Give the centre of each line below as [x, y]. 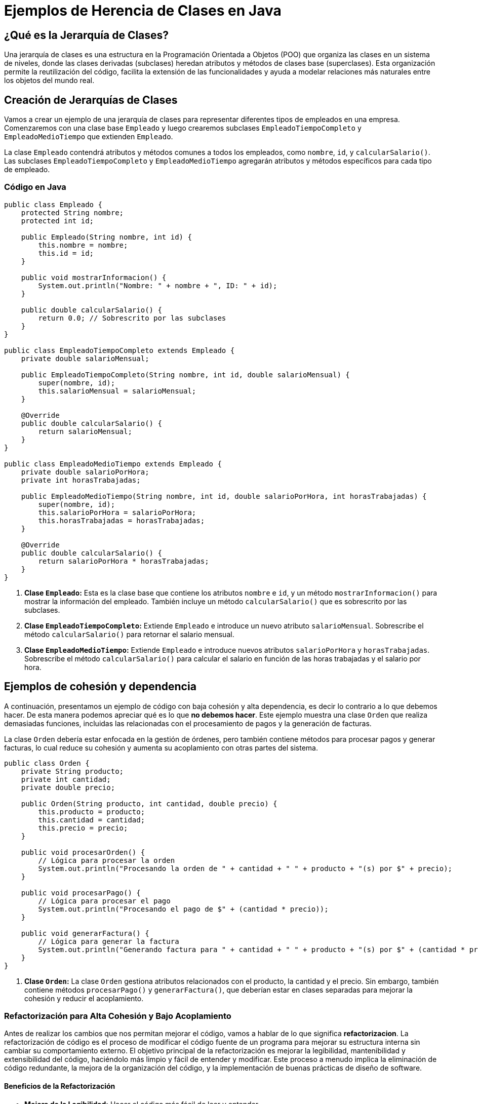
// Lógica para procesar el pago [104, 901]
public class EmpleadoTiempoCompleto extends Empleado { [119, 350]
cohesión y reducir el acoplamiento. [84, 998]
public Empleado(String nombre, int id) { [106, 237]
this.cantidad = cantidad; [92, 820]
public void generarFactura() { [85, 933]
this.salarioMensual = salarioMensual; [117, 391]
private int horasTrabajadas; [81, 480]
